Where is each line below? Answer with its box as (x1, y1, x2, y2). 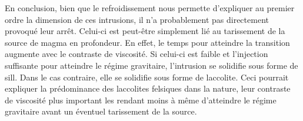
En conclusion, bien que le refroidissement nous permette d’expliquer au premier (5, 2, 295, 14)
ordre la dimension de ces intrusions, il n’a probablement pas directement (5, 13, 269, 25)
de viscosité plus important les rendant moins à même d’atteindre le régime (5, 93, 277, 106)
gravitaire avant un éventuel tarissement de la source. (5, 105, 197, 117)
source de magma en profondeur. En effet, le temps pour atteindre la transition (5, 36, 290, 48)
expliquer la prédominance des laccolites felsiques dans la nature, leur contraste (5, 82, 291, 95)
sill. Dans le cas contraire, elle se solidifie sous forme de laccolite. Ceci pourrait (5, 70, 289, 83)
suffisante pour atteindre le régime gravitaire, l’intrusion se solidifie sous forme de (5, 59, 298, 71)
